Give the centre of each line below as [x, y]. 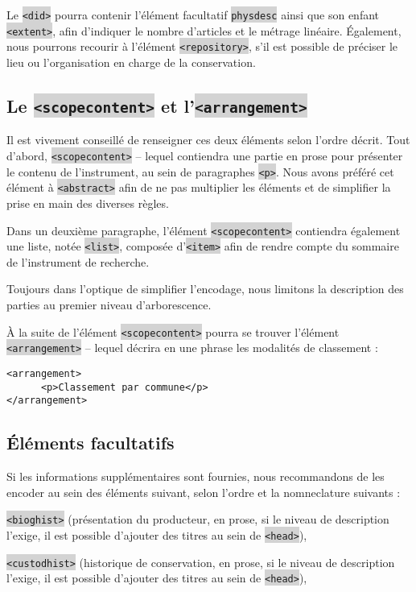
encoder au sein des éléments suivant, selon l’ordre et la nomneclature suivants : [204, 492]
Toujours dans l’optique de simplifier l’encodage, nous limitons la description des [205, 289]
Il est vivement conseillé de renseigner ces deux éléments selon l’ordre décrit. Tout [208, 140]
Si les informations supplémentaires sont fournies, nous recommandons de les [196, 476]
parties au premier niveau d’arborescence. [109, 304]
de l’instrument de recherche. [78, 261]
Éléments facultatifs [91, 443]
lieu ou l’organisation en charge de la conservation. [131, 62]
